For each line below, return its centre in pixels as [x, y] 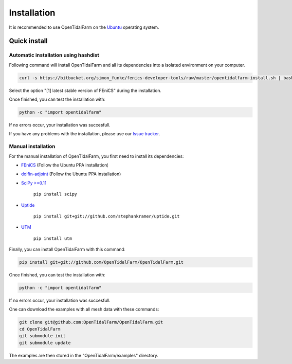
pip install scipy [55, 194]
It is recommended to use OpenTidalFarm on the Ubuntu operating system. [84, 27]
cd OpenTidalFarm [40, 329]
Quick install [28, 41]
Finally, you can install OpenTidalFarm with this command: [67, 249]
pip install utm [53, 238]
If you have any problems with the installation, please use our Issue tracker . [84, 134]
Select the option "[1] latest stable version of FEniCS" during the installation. [85, 91]
